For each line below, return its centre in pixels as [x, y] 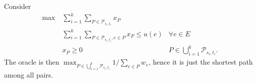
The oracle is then [32, 62]
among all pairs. [29, 75]
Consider [17, 6]
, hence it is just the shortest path [201, 62]
